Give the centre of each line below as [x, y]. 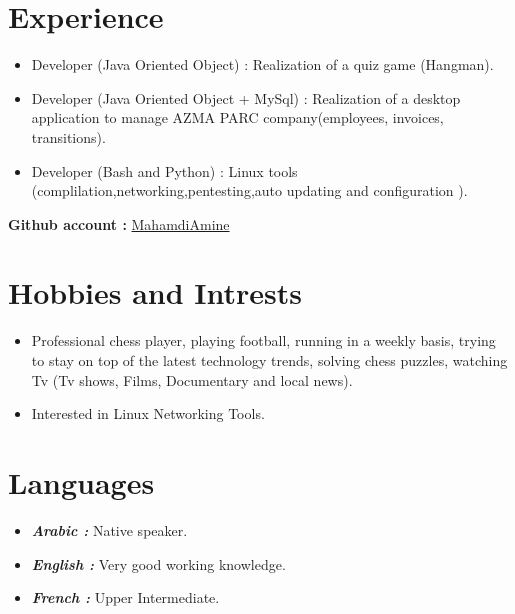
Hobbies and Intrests [155, 292]
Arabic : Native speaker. [109, 529]
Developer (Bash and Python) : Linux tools [164, 170]
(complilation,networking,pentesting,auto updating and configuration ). [249, 190]
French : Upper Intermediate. [125, 597]
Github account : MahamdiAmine [119, 223]
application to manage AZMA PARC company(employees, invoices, [237, 117]
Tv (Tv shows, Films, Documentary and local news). [192, 379]
